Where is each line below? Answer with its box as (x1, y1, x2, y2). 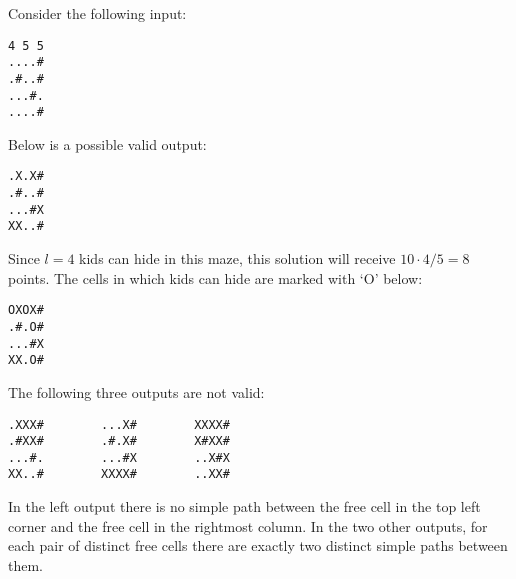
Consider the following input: (8, 3, 187, 23)
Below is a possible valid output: (8, 133, 207, 154)
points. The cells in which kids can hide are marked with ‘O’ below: (8, 267, 423, 288)
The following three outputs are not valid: (8, 381, 265, 402)
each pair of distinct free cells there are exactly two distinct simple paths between (8, 535, 508, 556)
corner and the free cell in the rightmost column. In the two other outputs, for (8, 515, 488, 536)
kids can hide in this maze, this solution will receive (79, 248, 396, 269)
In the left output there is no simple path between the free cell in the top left (8, 496, 481, 517)
